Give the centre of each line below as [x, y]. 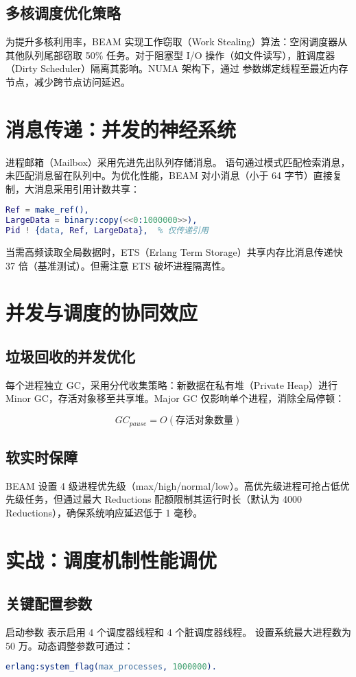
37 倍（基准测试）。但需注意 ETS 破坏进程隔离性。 [118, 265]
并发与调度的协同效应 [102, 312]
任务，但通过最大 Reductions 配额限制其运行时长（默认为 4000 [163, 499]
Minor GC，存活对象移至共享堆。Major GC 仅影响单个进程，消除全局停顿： [175, 398]
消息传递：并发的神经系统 [121, 129]
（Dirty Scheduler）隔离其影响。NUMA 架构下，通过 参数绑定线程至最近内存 [177, 68]
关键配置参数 [49, 603]
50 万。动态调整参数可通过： [70, 645]
